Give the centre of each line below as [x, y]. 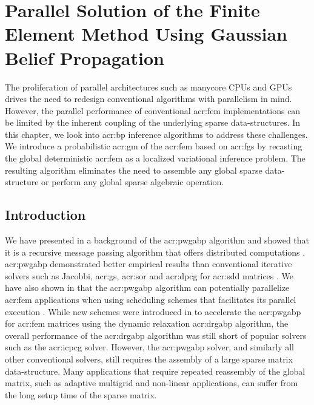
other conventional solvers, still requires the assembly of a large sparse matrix [149, 359]
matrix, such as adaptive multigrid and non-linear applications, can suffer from [152, 383]
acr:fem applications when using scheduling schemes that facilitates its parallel [151, 300]
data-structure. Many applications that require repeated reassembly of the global [155, 371]
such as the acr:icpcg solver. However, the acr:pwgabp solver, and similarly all [150, 347]
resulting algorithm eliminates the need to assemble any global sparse [134, 170]
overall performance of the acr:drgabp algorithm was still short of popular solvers [156, 335]
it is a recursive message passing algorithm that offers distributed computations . [155, 252]
